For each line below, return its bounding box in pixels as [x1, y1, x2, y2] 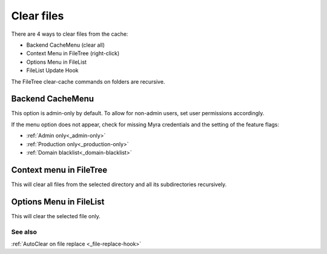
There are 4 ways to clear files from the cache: [11, 30, 128, 38]
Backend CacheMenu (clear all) [26, 41, 105, 48]
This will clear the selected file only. [11, 212, 101, 219]
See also [11, 227, 38, 236]
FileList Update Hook [26, 67, 79, 74]
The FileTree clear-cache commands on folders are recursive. [11, 78, 165, 85]
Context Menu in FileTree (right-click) [26, 50, 120, 57]
